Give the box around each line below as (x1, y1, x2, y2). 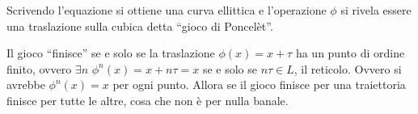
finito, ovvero (6, 60, 72, 77)
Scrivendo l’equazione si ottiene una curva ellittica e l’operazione (6, 2, 327, 18)
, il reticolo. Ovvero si (293, 60, 402, 77)
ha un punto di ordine (295, 44, 405, 61)
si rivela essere (340, 2, 412, 18)
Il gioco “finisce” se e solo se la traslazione (6, 44, 215, 61)
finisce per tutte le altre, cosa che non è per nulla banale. (6, 91, 289, 108)
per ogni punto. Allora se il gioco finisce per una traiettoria (112, 76, 406, 93)
